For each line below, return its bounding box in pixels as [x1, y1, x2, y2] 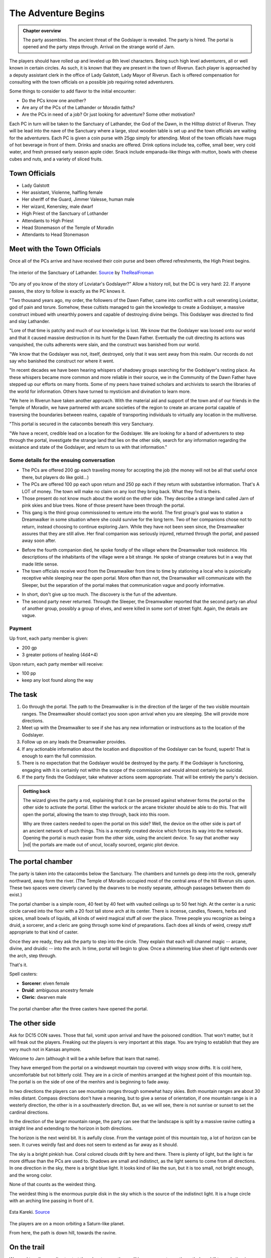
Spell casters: [9, 971, 38, 977]
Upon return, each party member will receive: [9, 661, 104, 667]
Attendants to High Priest [22, 217, 74, 223]
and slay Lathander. [9, 319, 50, 325]
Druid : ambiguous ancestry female [22, 987, 94, 993]
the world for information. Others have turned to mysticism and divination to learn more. [9, 388, 191, 395]
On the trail [9, 1243, 45, 1251]
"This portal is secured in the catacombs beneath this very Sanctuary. [9, 421, 154, 427]
